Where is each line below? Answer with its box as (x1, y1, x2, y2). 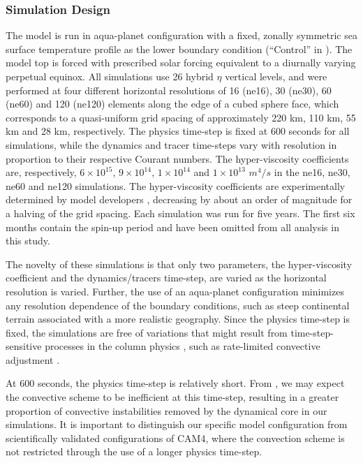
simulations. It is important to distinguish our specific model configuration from (6, 417, 348, 432)
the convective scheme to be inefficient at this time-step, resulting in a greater (6, 390, 339, 404)
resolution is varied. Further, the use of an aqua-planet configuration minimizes (6, 284, 344, 298)
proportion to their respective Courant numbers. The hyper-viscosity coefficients (6, 151, 349, 166)
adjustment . (6, 352, 60, 367)
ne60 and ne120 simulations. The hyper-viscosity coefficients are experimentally (6, 178, 346, 193)
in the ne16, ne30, (274, 165, 350, 179)
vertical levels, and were (225, 69, 327, 83)
